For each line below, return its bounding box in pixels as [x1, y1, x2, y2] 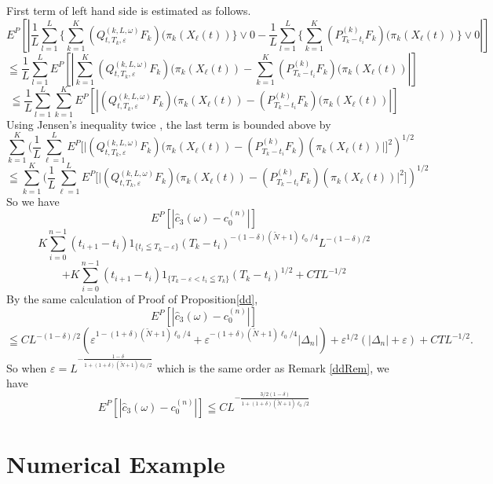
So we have [6, 192, 60, 209]
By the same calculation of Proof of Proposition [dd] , [6, 291, 258, 307]
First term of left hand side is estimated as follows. [6, 2, 251, 18]
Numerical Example [6, 447, 225, 479]
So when [6, 359, 47, 376]
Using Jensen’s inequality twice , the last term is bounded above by [6, 115, 331, 132]
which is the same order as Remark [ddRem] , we [156, 359, 389, 376]
